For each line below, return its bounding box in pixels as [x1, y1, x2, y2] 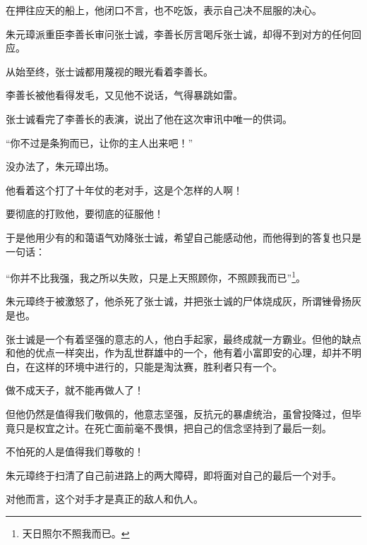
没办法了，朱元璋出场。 [6, 159, 114, 174]
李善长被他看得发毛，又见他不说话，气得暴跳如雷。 [6, 88, 243, 102]
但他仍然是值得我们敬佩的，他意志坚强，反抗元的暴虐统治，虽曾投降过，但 [6, 406, 351, 421]
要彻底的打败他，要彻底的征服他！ [6, 206, 164, 221]
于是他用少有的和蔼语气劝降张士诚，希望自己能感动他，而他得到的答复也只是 [6, 229, 361, 244]
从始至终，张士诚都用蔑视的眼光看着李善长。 [6, 64, 213, 78]
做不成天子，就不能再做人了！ [6, 383, 144, 397]
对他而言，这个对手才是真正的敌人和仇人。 [6, 491, 203, 506]
